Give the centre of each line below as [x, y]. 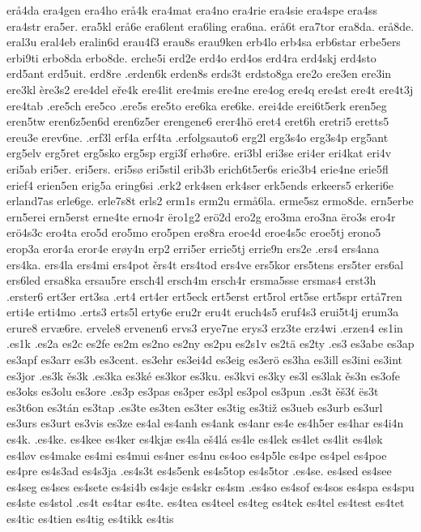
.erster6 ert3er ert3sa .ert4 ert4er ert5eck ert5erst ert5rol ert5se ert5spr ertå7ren [204, 296]
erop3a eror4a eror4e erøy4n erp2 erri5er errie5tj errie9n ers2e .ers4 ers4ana [193, 248]
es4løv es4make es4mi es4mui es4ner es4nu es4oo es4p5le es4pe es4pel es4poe [197, 455]
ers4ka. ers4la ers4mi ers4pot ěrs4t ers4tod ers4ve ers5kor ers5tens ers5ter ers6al [205, 264]
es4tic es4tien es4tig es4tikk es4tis [90, 518]
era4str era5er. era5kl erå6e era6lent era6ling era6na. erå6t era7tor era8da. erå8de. [210, 26]
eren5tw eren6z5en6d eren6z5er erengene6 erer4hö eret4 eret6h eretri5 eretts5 [198, 121]
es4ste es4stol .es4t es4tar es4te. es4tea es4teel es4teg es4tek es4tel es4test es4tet [206, 502]
